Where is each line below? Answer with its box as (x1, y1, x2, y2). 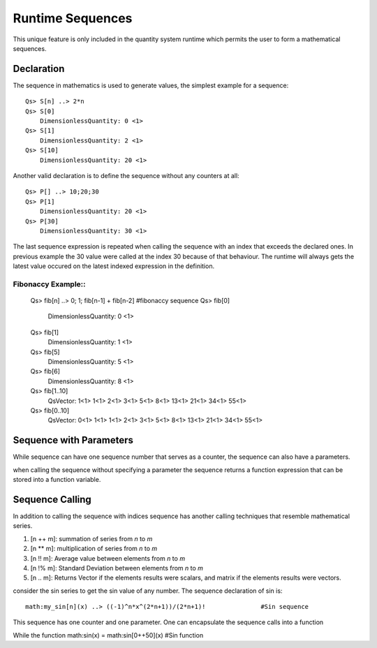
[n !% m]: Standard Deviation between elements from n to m (30, 564, 204, 572)
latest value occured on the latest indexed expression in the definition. (13, 262, 215, 270)
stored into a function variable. (13, 476, 101, 484)
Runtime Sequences (13, 10, 133, 26)
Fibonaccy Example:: (13, 279, 86, 289)
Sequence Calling (13, 493, 92, 506)
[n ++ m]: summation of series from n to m (30, 534, 153, 543)
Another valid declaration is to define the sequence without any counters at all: (13, 171, 240, 179)
